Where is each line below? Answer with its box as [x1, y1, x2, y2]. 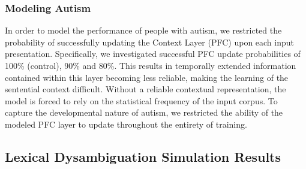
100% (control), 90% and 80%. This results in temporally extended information [5, 59, 296, 71]
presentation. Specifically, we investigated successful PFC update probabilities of [5, 47, 301, 60]
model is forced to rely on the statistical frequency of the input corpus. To [5, 94, 278, 107]
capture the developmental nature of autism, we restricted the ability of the [5, 106, 283, 119]
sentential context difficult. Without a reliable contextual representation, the [5, 83, 286, 95]
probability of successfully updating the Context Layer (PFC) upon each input [5, 35, 295, 48]
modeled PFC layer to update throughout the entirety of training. [5, 117, 247, 130]
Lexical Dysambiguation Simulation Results [5, 147, 281, 165]
